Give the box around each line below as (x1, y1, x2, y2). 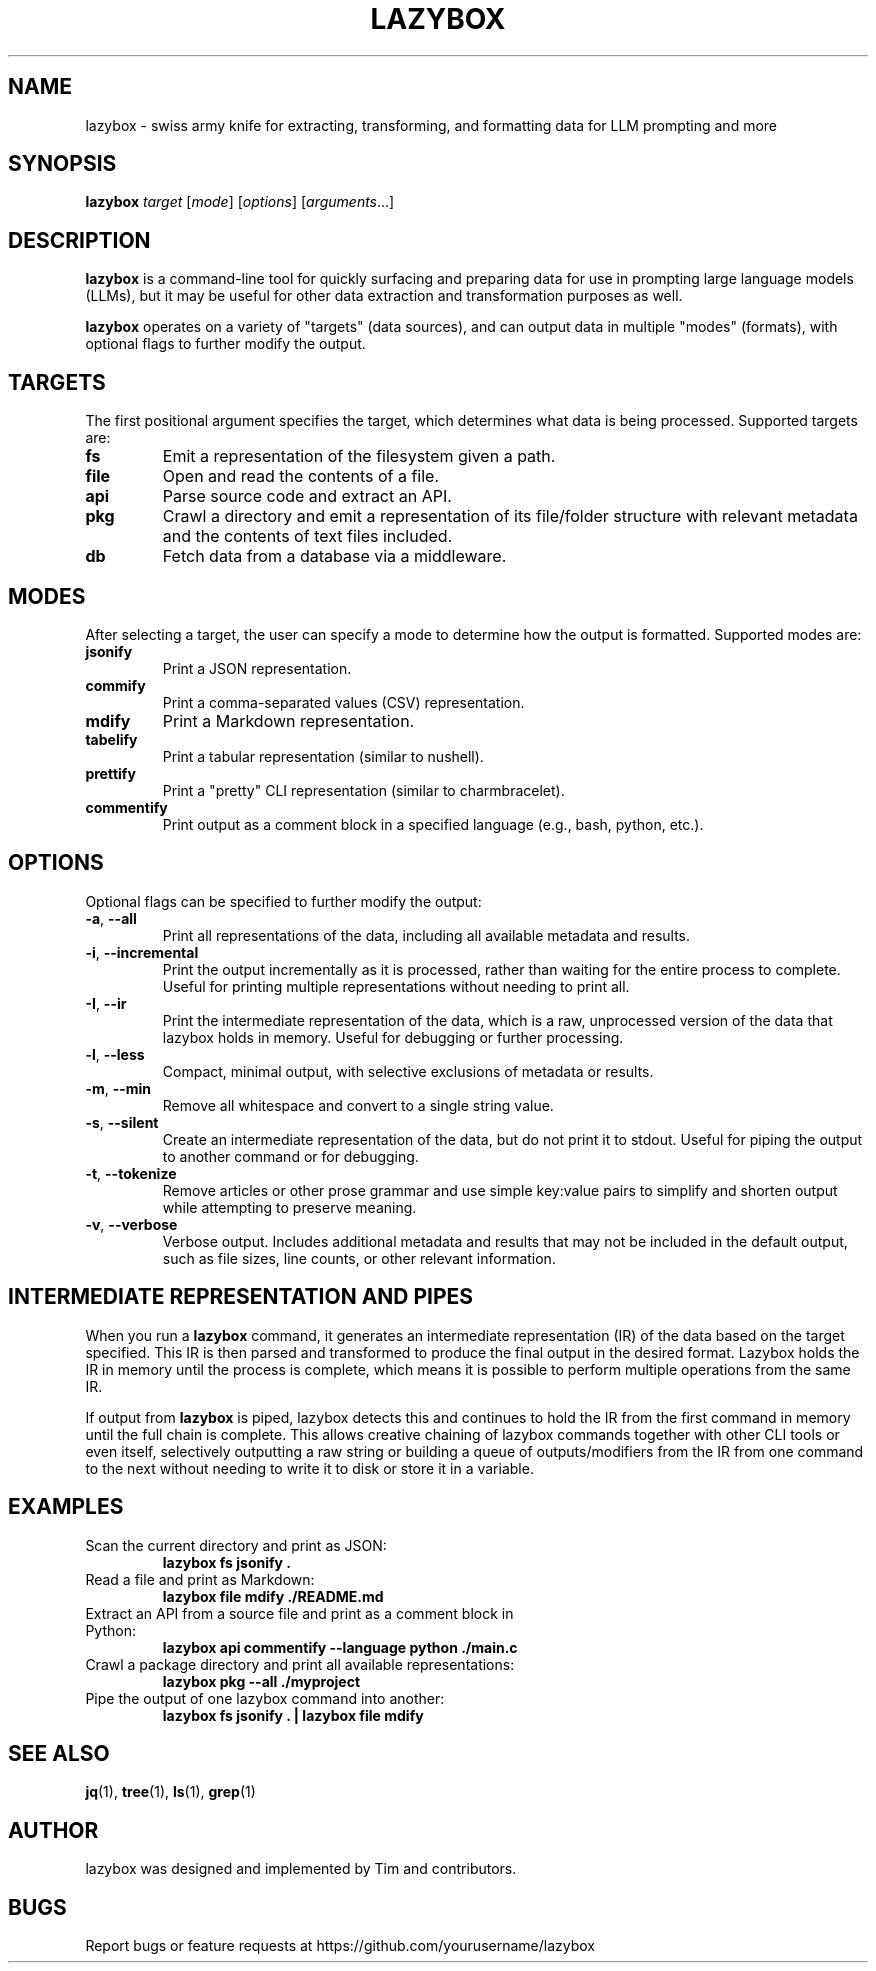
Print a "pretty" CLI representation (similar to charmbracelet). (162, 781, 565, 799)
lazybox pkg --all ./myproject (162, 1672, 361, 1690)
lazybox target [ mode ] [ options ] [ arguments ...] (85, 193, 395, 211)
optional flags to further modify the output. (85, 335, 366, 353)
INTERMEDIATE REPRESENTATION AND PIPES (8, 1284, 474, 1310)
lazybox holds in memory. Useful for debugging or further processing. (162, 1028, 624, 1046)
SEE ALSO (8, 1740, 110, 1766)
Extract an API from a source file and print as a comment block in (85, 1604, 514, 1622)
